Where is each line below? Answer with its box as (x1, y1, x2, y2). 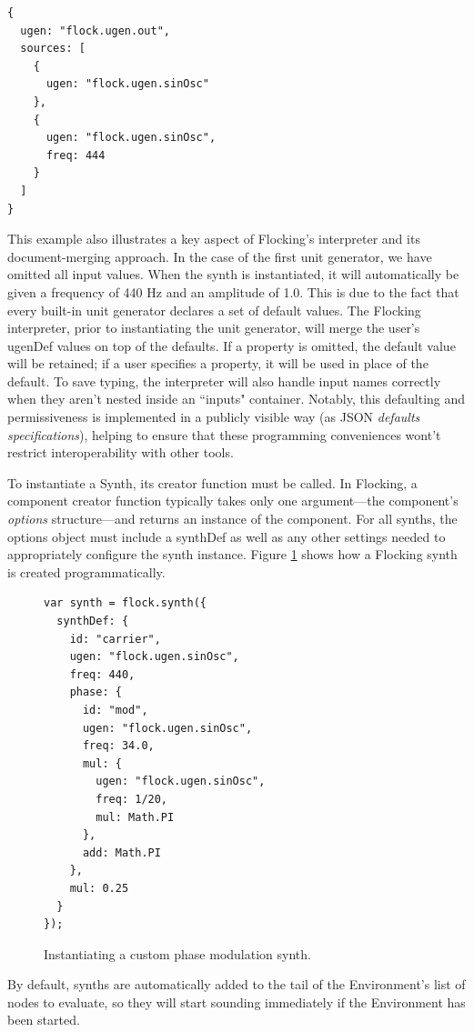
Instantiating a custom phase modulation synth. (44, 944, 311, 963)
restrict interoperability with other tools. (7, 443, 234, 462)
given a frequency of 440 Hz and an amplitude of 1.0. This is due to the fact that (7, 282, 459, 301)
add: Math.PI (82, 846, 161, 859)
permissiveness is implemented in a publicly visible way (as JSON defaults (7, 407, 420, 426)
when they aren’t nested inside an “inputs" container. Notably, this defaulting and (7, 389, 466, 408)
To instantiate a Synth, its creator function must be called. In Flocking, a (7, 473, 418, 492)
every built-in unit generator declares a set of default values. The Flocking (7, 300, 421, 319)
